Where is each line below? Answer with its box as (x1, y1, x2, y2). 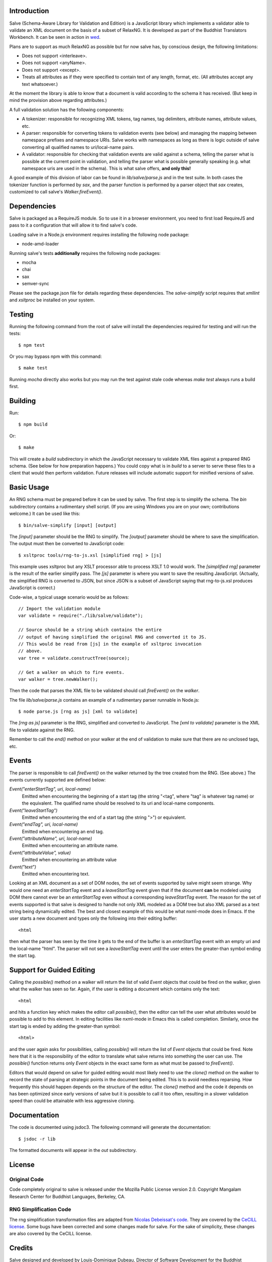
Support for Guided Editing (9, 966, 96, 974)
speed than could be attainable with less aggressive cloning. (9, 1098, 135, 1104)
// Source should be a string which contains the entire (18, 627, 162, 633)
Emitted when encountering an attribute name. (22, 843, 118, 849)
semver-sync (22, 281, 50, 287)
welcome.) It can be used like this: (9, 510, 81, 517)
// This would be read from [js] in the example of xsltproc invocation (18, 641, 201, 647)
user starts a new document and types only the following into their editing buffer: (9, 915, 177, 921)
